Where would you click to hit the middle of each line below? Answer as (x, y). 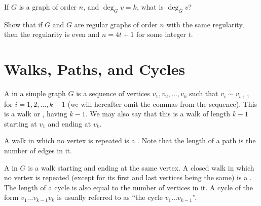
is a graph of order (48, 7)
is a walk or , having (36, 114)
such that (204, 93)
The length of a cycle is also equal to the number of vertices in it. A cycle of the (129, 187)
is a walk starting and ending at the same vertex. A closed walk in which (141, 167)
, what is (150, 7)
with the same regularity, (205, 24)
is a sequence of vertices (113, 93)
